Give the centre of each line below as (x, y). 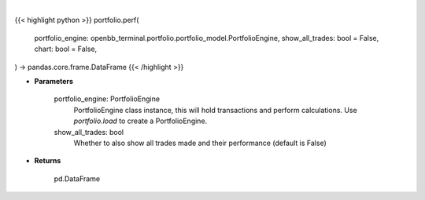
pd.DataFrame (77, 178)
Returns (48, 161)
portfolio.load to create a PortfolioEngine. (140, 121)
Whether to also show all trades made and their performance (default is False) (200, 143)
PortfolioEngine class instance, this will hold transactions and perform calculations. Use (215, 110)
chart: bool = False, (66, 49)
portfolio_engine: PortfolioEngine (107, 99)
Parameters (54, 81)
